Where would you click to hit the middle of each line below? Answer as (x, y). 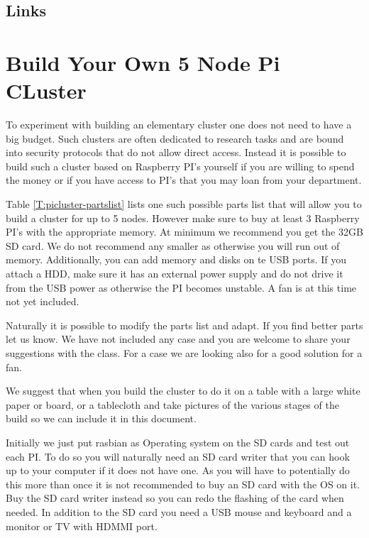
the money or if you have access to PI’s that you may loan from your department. (184, 180)
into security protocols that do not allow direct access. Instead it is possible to (176, 152)
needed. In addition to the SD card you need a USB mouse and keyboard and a (179, 511)
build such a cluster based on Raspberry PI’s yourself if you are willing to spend (180, 166)
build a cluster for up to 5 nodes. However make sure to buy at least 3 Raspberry (183, 218)
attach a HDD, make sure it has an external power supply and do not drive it (175, 274)
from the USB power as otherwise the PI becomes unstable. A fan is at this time (181, 287)
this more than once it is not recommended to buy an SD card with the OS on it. (183, 484)
